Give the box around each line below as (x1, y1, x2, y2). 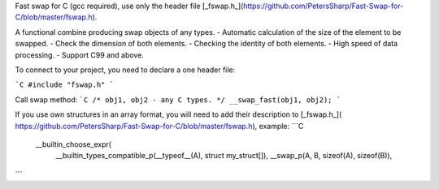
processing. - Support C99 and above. (15, 49, 144, 60)
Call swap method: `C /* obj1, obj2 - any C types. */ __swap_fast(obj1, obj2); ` (15, 94, 341, 105)
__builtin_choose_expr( (35, 139, 112, 149)
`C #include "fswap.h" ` (15, 80, 114, 89)
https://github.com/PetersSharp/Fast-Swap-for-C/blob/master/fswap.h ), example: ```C (15, 121, 304, 131)
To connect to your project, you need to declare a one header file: (15, 65, 236, 75)
